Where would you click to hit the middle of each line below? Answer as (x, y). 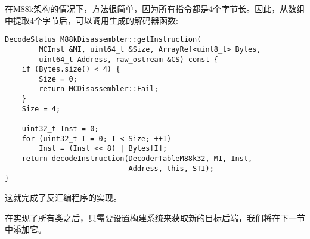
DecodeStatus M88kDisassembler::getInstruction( (103, 40)
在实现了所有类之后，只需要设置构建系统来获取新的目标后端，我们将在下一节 (155, 217)
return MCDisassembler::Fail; (99, 89)
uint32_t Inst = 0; (60, 129)
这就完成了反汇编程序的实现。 (63, 198)
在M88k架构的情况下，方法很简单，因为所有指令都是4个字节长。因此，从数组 (155, 8)
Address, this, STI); (171, 168)
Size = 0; (58, 79)
